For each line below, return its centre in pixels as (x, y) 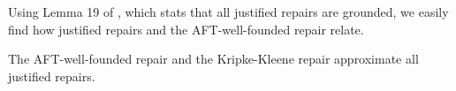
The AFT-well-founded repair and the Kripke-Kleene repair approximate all (213, 59)
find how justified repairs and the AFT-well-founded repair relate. (186, 29)
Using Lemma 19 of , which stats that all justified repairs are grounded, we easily (228, 11)
